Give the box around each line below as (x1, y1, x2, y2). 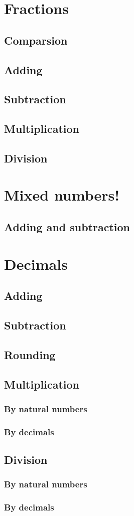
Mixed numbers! (4, 185, 120, 205)
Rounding (4, 347, 56, 362)
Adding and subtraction (4, 219, 130, 235)
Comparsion (4, 32, 68, 48)
